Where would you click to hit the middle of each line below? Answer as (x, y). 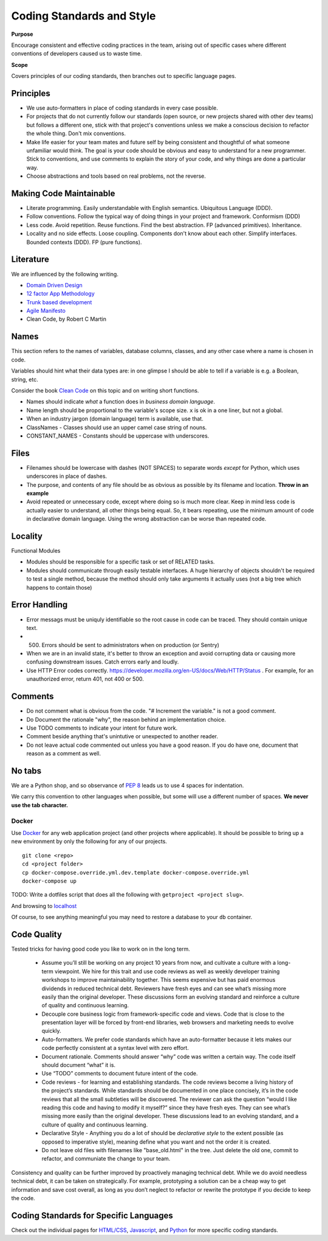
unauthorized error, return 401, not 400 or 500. (85, 679)
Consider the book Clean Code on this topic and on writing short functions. (105, 390)
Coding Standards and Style (84, 16)
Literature (30, 260)
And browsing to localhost (44, 906)
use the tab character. (39, 805)
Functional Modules (36, 551)
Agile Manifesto (46, 311)
